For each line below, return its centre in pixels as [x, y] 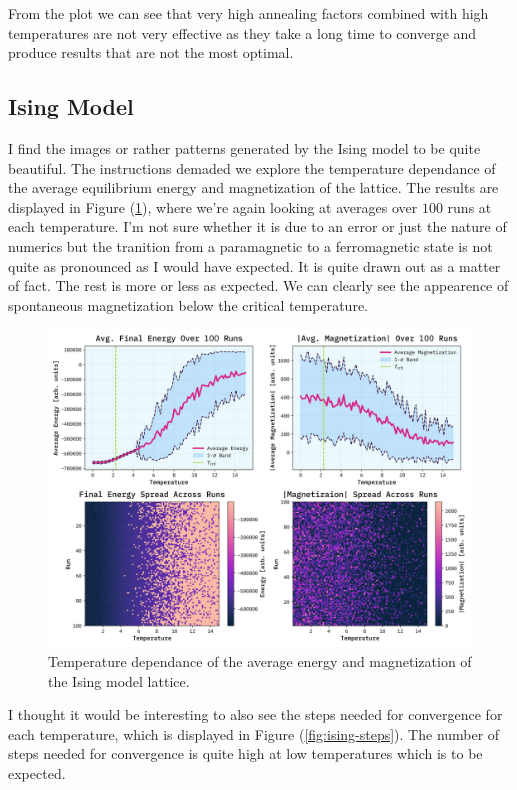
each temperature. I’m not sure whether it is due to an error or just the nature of [257, 226]
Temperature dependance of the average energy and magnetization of [260, 660]
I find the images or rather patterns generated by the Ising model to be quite [244, 147]
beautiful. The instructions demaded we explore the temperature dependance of [252, 167]
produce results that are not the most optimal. [151, 52]
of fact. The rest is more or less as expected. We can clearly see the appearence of [258, 285]
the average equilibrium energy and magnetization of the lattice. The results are [253, 187]
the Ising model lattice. [119, 680]
